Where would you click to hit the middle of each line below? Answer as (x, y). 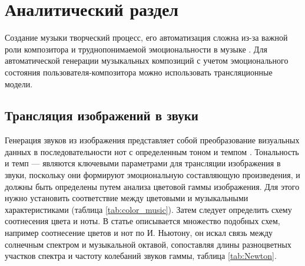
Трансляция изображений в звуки (102, 115)
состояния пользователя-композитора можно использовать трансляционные (139, 72)
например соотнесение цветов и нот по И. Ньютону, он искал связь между (139, 233)
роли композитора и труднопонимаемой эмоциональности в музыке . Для (136, 49)
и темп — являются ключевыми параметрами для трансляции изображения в (143, 163)
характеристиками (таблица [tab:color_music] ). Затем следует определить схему (148, 209)
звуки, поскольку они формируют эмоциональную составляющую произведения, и (152, 175)
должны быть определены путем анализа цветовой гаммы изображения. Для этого (152, 186)
